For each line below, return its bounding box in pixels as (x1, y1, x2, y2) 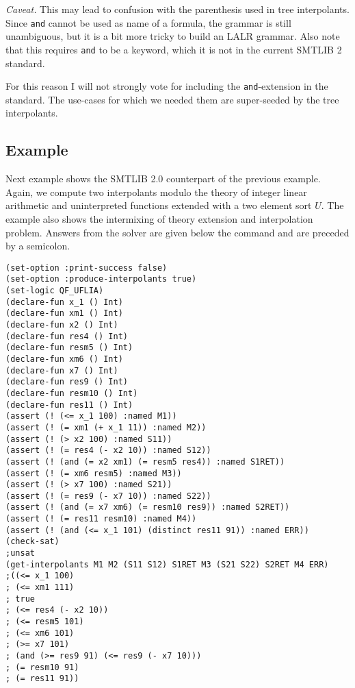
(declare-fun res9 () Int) (5, 377, 128, 387)
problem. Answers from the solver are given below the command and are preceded (5, 225, 350, 239)
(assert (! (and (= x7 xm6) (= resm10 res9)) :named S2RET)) (5, 502, 290, 513)
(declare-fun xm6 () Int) (5, 354, 123, 364)
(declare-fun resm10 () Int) (5, 388, 138, 398)
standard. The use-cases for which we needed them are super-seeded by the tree (5, 92, 339, 106)
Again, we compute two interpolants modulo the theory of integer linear (5, 184, 307, 199)
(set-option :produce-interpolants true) (5, 274, 197, 284)
